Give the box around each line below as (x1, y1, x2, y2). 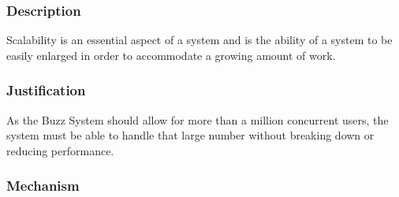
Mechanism (6, 176, 80, 195)
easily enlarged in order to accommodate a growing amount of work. (6, 46, 336, 63)
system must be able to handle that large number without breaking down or (6, 127, 375, 143)
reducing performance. (6, 142, 114, 158)
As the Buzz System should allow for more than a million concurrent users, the (6, 111, 389, 128)
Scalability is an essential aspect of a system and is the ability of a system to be (6, 32, 393, 48)
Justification (6, 80, 86, 100)
